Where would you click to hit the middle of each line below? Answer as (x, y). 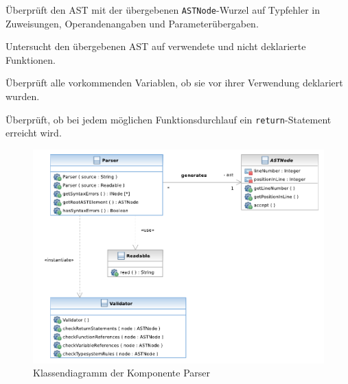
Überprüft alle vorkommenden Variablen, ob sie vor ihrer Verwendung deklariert (174, 83)
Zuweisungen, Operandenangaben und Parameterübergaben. (132, 23)
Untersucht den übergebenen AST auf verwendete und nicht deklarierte (156, 46)
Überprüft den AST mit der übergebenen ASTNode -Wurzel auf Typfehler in (163, 10)
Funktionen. (31, 59)
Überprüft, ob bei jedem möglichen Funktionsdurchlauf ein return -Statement (169, 119)
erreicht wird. (34, 133)
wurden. (23, 96)
